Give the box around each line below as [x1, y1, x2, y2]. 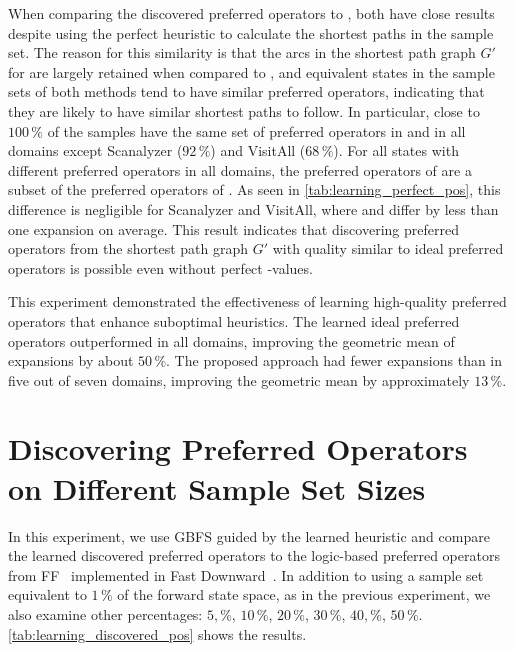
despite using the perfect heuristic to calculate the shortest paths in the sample [8, 22, 494, 43]
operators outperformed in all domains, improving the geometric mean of [8, 330, 455, 351]
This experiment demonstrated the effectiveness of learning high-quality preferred [8, 291, 507, 312]
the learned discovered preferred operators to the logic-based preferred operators [8, 545, 500, 566]
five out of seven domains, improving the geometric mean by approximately [8, 369, 470, 390]
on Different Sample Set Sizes [8, 467, 426, 508]
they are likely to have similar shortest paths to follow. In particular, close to [8, 100, 480, 121]
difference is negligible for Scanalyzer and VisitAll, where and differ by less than [8, 198, 499, 219]
